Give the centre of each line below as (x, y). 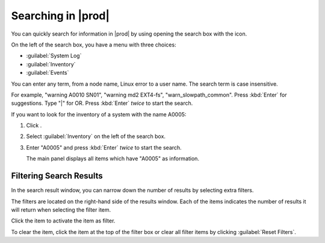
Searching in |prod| (60, 16)
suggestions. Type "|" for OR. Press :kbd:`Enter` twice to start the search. (102, 103)
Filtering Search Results (57, 176)
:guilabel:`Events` (48, 73)
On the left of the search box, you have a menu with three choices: (94, 45)
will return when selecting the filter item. (61, 210)
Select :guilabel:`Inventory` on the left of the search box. (96, 136)
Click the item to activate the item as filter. (63, 221)
